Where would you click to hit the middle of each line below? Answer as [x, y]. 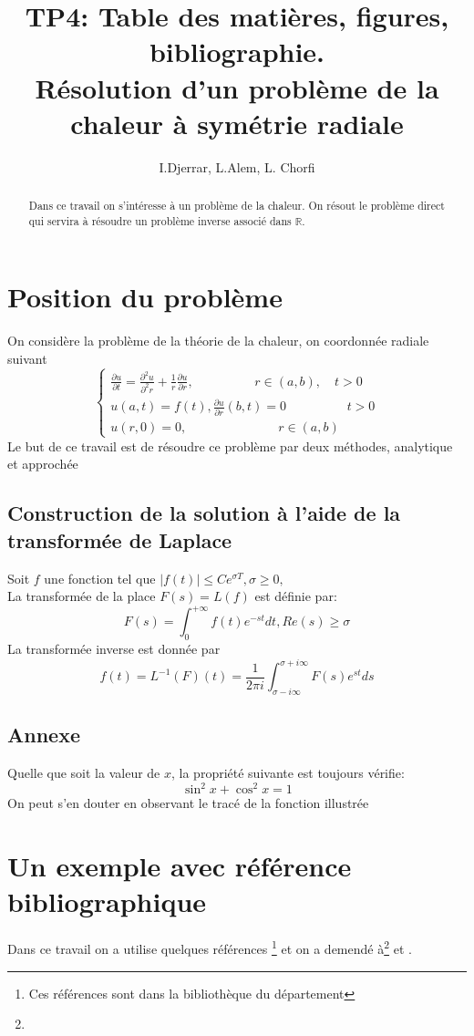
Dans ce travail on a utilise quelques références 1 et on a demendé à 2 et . [210, 947]
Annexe [44, 735]
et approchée [43, 464]
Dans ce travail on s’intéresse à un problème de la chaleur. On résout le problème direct [237, 206]
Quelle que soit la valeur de [84, 773]
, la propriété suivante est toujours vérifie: [288, 773]
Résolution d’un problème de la [237, 87]
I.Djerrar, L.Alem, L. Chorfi [237, 166]
